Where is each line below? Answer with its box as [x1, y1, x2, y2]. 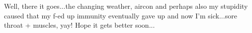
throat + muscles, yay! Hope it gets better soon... [4, 20, 155, 30]
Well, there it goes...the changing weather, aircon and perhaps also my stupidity [4, 1, 248, 11]
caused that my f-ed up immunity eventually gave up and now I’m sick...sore [4, 10, 237, 20]
